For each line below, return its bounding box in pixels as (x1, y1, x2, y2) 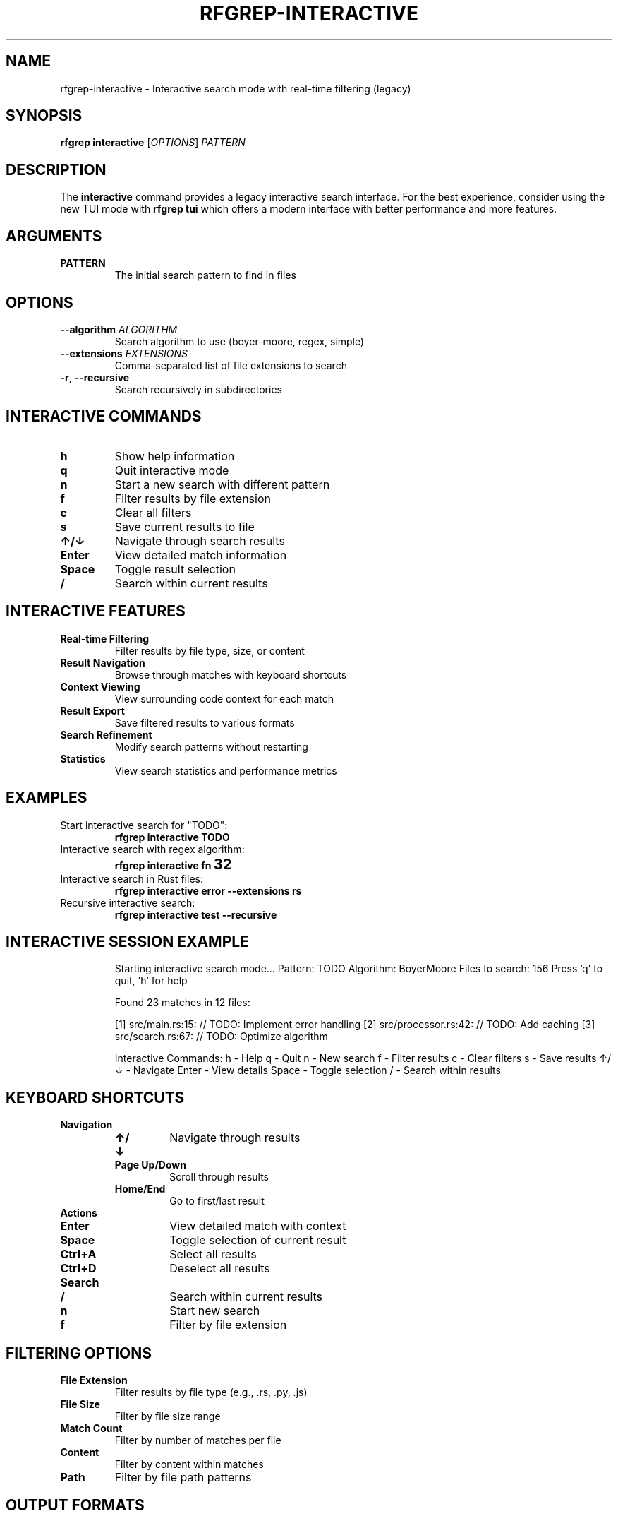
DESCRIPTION (6, 160, 107, 179)
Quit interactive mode (114, 462, 229, 477)
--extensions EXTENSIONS (60, 347, 188, 359)
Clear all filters (114, 505, 192, 520)
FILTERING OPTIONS (6, 1344, 152, 1362)
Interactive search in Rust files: (60, 872, 203, 885)
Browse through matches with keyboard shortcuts (114, 668, 347, 681)
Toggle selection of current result (169, 1233, 346, 1248)
